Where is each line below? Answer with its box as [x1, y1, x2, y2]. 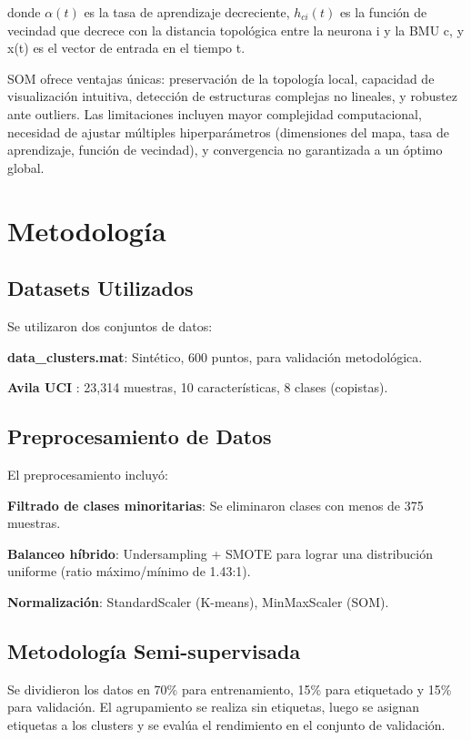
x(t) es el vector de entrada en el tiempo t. [7, 38, 246, 57]
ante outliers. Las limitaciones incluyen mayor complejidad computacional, [7, 104, 422, 123]
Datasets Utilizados [7, 274, 194, 302]
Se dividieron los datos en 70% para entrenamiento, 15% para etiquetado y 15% [7, 679, 452, 698]
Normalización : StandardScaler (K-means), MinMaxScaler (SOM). [7, 592, 389, 611]
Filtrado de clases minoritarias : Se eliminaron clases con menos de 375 [7, 495, 424, 514]
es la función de [339, 3, 427, 21]
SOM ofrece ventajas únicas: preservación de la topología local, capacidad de [7, 68, 435, 87]
